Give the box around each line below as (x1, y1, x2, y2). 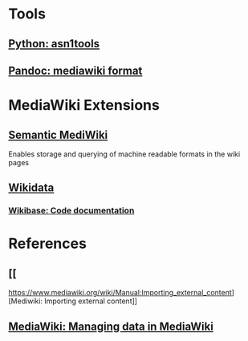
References (8, 234, 87, 253)
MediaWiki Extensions (8, 96, 161, 115)
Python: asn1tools (8, 37, 100, 51)
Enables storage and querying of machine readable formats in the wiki (8, 149, 241, 159)
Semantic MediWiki (8, 128, 108, 141)
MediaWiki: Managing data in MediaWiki (8, 319, 214, 333)
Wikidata (8, 181, 55, 195)
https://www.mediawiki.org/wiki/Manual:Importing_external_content (8, 288, 233, 298)
